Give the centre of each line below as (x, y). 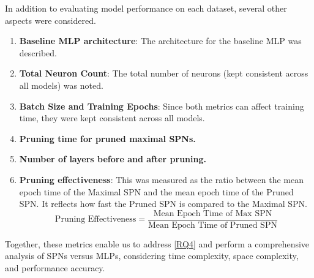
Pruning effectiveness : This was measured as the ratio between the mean (161, 179)
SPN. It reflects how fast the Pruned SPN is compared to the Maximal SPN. (163, 204)
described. (38, 52)
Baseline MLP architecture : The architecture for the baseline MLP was (160, 41)
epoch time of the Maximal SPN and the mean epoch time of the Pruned (156, 191)
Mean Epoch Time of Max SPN (213, 213)
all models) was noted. (61, 85)
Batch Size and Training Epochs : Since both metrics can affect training (162, 106)
